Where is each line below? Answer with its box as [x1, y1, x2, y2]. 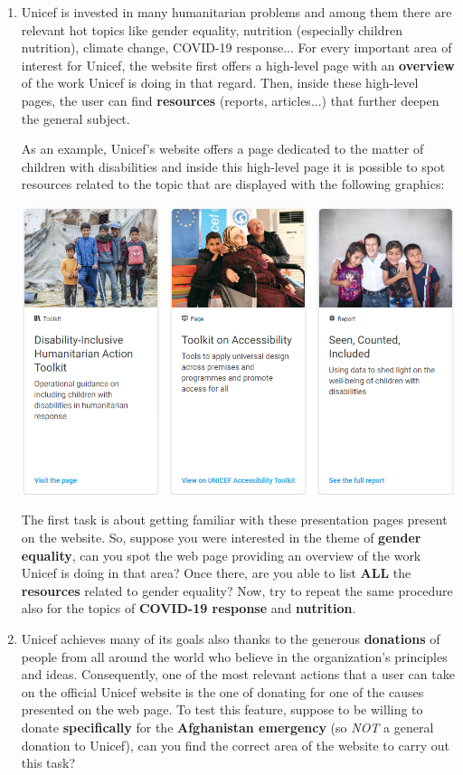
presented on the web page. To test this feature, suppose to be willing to [21, 700, 423, 719]
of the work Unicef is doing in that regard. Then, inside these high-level [21, 73, 419, 92]
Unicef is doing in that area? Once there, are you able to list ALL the [21, 563, 411, 582]
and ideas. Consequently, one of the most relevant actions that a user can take [21, 665, 455, 684]
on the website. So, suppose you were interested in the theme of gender [21, 527, 421, 546]
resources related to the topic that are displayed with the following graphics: [21, 175, 445, 194]
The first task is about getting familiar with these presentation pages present [21, 510, 448, 529]
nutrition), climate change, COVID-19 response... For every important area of [21, 38, 452, 57]
